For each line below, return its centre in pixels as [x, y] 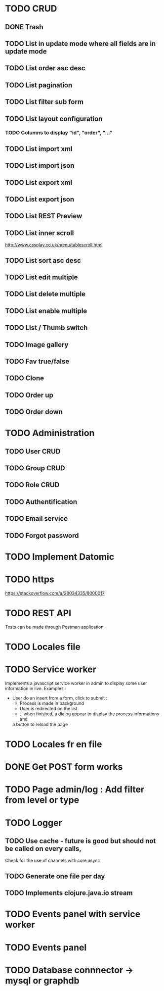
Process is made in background [52, 703]
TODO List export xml [39, 182]
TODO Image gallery [37, 345]
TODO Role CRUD [32, 485]
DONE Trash [24, 27]
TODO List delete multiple [45, 294]
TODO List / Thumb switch [46, 328]
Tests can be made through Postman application [54, 627]
